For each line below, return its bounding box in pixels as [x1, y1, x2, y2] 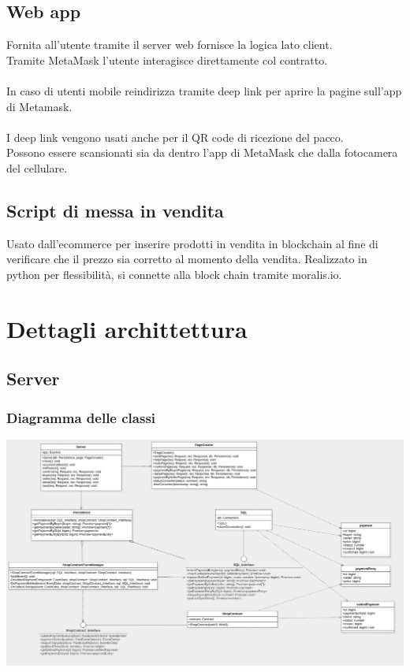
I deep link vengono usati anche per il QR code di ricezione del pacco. [6, 128, 344, 145]
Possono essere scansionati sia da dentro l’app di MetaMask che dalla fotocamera [6, 144, 398, 161]
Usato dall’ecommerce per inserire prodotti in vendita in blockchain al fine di [6, 235, 378, 251]
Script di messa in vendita [6, 198, 224, 222]
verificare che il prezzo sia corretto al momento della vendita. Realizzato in [6, 251, 367, 267]
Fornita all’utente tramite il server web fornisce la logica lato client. [6, 36, 333, 53]
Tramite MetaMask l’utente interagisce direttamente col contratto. [6, 51, 328, 68]
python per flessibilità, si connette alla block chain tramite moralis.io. [6, 265, 342, 282]
